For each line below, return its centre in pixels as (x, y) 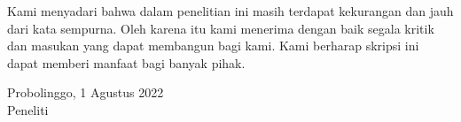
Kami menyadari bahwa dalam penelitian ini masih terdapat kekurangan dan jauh (230, 11)
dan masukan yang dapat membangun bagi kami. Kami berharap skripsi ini (213, 46)
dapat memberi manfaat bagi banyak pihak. (126, 62)
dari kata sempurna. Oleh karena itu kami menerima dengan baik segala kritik (221, 28)
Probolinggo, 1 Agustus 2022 (86, 92)
